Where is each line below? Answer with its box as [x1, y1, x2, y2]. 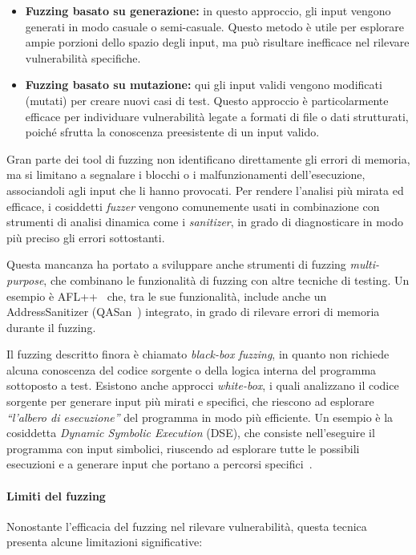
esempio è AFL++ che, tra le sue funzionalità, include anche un [6, 287, 327, 304]
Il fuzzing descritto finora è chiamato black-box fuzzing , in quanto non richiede [6, 346, 390, 363]
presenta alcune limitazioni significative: [6, 533, 203, 550]
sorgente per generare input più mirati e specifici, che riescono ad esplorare [6, 393, 374, 410]
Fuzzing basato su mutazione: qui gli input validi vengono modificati [25, 76, 382, 93]
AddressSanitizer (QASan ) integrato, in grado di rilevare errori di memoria [6, 303, 380, 320]
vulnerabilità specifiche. [25, 49, 141, 66]
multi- [349, 256, 380, 273]
